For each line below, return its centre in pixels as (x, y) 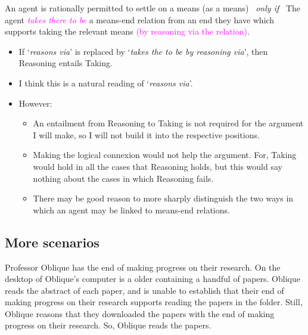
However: (35, 103)
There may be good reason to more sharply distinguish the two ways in (163, 198)
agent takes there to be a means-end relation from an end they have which (140, 19)
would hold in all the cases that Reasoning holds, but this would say (158, 166)
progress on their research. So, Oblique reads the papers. (108, 325)
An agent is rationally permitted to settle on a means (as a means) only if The (153, 8)
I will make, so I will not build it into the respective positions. (146, 134)
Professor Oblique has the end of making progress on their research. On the (143, 267)
